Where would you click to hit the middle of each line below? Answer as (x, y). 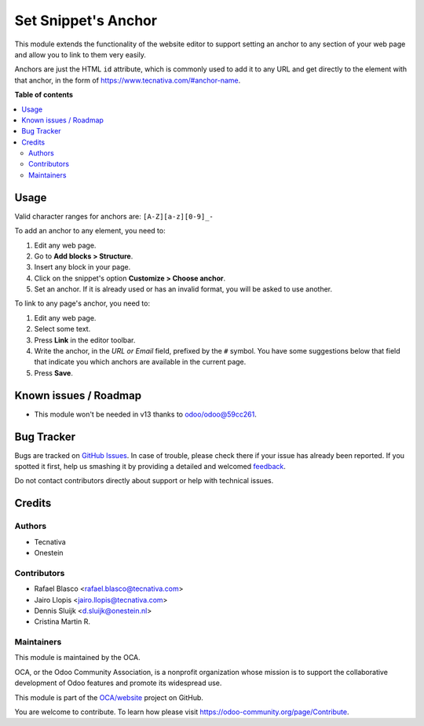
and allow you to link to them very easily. (80, 54)
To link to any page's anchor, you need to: (82, 303)
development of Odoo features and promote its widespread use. (118, 683)
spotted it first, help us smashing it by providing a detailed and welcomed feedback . (150, 467)
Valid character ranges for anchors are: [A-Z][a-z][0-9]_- (114, 216)
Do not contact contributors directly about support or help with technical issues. (144, 481)
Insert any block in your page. (82, 267)
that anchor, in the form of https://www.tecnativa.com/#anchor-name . (128, 80)
